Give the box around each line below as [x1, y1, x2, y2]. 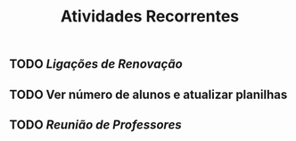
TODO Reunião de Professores [9, 117, 183, 132]
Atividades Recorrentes [60, 6, 240, 27]
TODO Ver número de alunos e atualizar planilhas [9, 87, 288, 102]
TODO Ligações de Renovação [9, 56, 183, 72]
